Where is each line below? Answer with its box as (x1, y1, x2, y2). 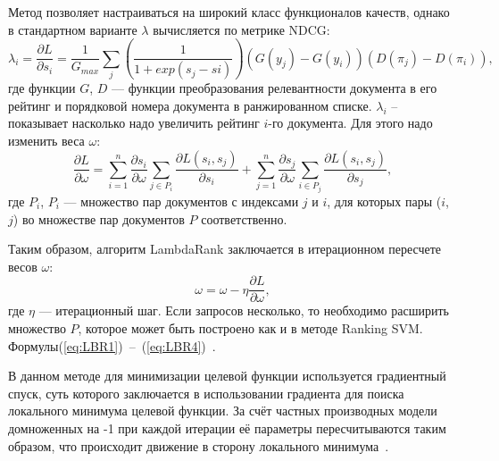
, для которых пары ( (327, 191, 442, 210)
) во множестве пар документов (12, 209, 185, 228)
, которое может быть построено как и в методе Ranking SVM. (78, 318, 423, 337)
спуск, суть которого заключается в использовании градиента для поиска (8, 383, 404, 402)
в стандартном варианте (8, 20, 137, 38)
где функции (8, 79, 76, 97)
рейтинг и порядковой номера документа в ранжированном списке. (8, 96, 372, 114)
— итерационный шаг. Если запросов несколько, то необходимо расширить (38, 301, 449, 320)
